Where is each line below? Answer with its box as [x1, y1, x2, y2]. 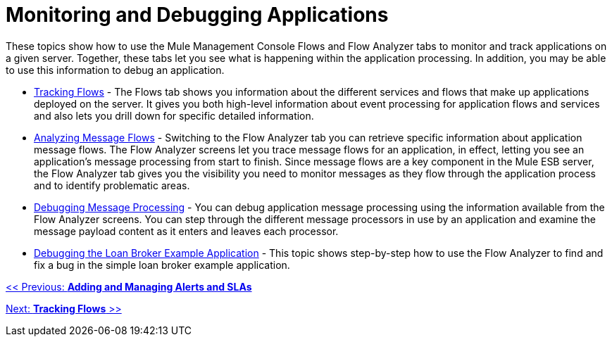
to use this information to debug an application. [6, 63, 225, 76]
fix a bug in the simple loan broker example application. [34, 258, 290, 271]
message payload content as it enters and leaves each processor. [34, 224, 339, 237]
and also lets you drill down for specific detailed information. [34, 109, 314, 122]
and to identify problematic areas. [34, 179, 190, 191]
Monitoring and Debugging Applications [6, 3, 389, 27]
